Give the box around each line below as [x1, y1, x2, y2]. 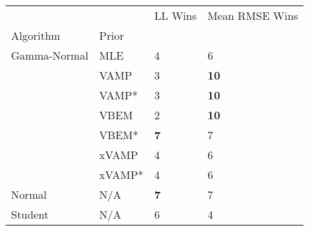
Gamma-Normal [11, 47, 89, 63]
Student [11, 206, 49, 222]
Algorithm [11, 27, 60, 43]
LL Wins [154, 8, 197, 23]
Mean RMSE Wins [207, 8, 298, 23]
